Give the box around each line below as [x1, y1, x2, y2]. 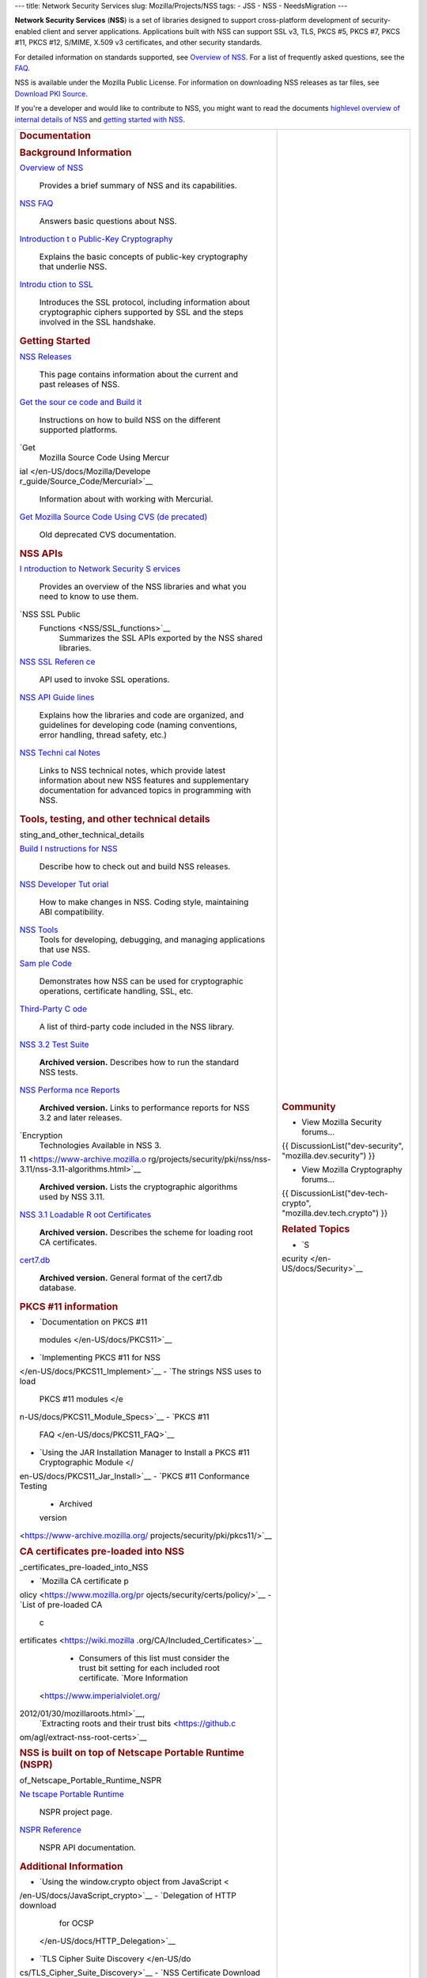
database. [39, 1282, 77, 1293]
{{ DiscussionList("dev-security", [282, 1140, 404, 1151]
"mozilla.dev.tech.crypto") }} [282, 1207, 388, 1218]
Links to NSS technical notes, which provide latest [39, 765, 225, 776]
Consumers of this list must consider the [78, 1652, 229, 1663]
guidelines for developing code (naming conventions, [39, 720, 237, 731]
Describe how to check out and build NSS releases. [39, 861, 231, 872]
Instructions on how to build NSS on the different [39, 414, 221, 425]
